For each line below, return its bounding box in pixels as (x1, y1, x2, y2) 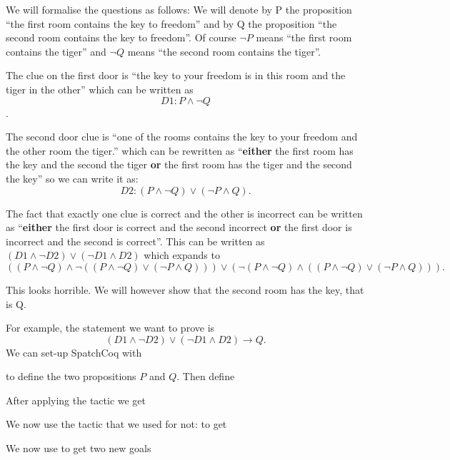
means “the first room (256, 30, 352, 45)
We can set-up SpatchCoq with (6, 344, 142, 359)
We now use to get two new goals (6, 441, 151, 456)
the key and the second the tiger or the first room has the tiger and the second (6, 157, 352, 172)
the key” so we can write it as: (6, 170, 139, 185)
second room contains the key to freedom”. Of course (6, 30, 236, 45)
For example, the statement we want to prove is (6, 320, 215, 335)
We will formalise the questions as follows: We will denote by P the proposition (6, 2, 352, 16)
